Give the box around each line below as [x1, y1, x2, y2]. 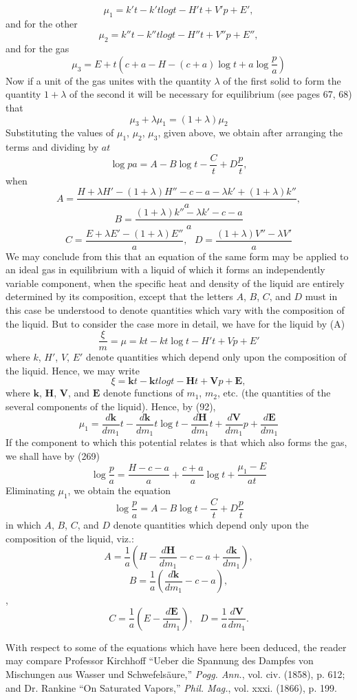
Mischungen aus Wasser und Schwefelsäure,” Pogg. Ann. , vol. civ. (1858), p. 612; [6, 666, 345, 681]
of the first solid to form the [223, 73, 341, 87]
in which [6, 517, 41, 531]
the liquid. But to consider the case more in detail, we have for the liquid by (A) [6, 316, 345, 330]
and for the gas [6, 41, 69, 56]
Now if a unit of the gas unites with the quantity [6, 73, 211, 87]
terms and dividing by [6, 140, 99, 154]
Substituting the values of [6, 125, 114, 140]
